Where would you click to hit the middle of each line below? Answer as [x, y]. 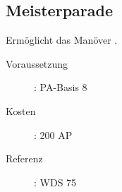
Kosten [21, 110]
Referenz [24, 158]
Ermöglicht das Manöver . [62, 40]
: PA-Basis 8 [61, 87]
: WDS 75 [55, 182]
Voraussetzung [37, 63]
